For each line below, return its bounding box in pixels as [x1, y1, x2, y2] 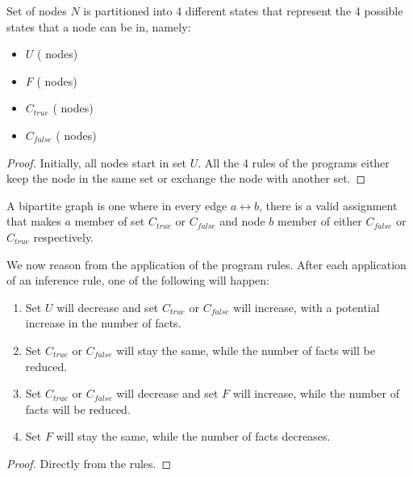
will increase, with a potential [233, 298, 380, 315]
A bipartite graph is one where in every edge [6, 196, 227, 213]
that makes [6, 213, 61, 230]
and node [219, 213, 265, 230]
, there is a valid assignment [259, 196, 398, 213]
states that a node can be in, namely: [6, 18, 191, 35]
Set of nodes [6, 2, 67, 19]
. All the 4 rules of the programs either [198, 154, 390, 171]
